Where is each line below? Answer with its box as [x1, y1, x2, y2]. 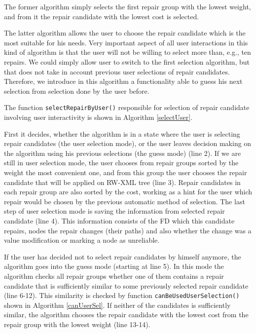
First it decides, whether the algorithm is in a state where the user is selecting [4, 128, 240, 139]
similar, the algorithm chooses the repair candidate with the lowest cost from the [4, 309, 249, 320]
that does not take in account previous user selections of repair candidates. [4, 66, 230, 76]
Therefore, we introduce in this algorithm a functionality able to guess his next [4, 76, 243, 86]
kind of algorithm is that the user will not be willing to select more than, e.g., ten [4, 47, 251, 57]
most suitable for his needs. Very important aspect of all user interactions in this [4, 37, 248, 47]
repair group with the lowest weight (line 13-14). [4, 319, 150, 329]
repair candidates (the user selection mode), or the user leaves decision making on [4, 138, 252, 148]
